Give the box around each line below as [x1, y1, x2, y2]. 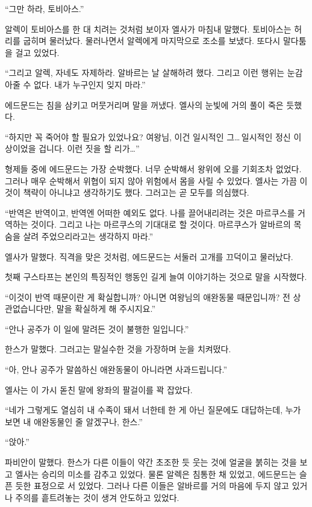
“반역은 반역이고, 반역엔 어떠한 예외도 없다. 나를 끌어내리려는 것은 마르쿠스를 [5, 206, 295, 219]
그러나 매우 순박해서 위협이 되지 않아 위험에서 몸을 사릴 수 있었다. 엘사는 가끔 [5, 174, 297, 187]
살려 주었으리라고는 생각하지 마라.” [23, 229, 154, 242]
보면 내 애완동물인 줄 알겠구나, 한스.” [5, 415, 143, 428]
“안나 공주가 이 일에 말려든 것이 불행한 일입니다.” [5, 322, 189, 335]
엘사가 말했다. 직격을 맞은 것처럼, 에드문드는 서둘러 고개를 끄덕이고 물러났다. [5, 250, 293, 263]
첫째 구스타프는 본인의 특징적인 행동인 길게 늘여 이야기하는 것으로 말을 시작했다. [5, 270, 307, 283]
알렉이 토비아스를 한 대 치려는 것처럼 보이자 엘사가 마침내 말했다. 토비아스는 [5, 22, 292, 35]
